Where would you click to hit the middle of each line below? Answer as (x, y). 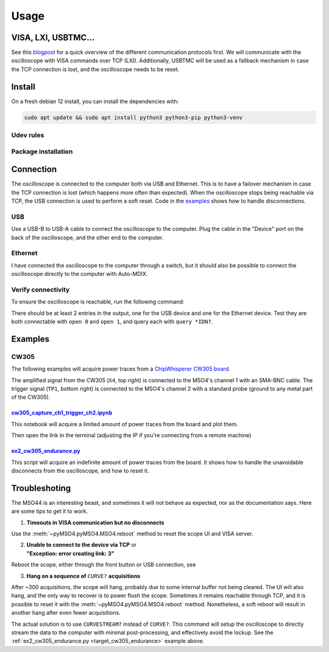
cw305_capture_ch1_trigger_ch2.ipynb (62, 413)
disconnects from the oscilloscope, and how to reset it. (80, 471)
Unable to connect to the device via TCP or (82, 545)
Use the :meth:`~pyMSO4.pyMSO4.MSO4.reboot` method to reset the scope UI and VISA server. (132, 534)
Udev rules (28, 136)
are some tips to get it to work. (50, 511)
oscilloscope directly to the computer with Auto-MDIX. (80, 274)
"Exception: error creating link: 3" (70, 553)
